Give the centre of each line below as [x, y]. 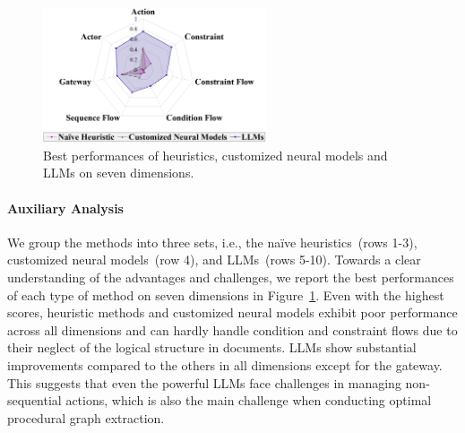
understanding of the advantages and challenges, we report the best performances [231, 277]
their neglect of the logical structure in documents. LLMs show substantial [212, 347]
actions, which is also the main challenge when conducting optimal [249, 400]
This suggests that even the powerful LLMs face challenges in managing [204, 382]
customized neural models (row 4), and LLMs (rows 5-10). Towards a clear [214, 260]
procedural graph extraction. [86, 417]
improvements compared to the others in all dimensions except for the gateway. [225, 364]
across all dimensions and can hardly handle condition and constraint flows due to [232, 329]
